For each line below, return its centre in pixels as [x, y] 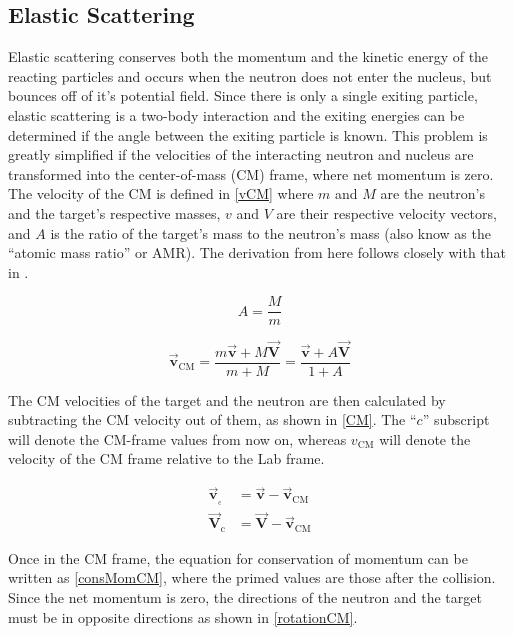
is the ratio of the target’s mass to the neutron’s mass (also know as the [270, 232]
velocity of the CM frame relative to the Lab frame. [166, 458]
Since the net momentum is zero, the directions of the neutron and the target [245, 597]
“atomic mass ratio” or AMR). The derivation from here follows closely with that [257, 252]
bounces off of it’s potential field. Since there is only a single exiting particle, [243, 95]
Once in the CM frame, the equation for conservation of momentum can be [238, 557]
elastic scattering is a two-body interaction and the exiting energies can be [236, 114]
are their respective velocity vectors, [386, 212]
